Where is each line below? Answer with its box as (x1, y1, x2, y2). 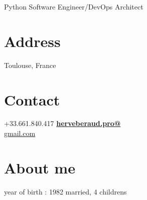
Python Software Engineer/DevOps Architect (4, 1, 143, 11)
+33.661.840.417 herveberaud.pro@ (4, 118, 121, 128)
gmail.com (4, 128, 36, 138)
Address (4, 30, 61, 51)
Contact (4, 89, 60, 109)
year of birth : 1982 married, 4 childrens (4, 186, 127, 196)
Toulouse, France (4, 59, 56, 70)
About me (4, 157, 75, 177)
